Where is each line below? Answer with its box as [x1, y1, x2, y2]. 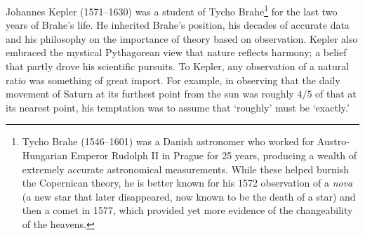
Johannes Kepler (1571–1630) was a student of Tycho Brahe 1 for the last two [6, 2, 338, 18]
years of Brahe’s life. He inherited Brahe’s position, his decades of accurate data [6, 18, 350, 32]
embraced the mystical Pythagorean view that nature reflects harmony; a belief [6, 45, 347, 60]
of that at [315, 86, 357, 101]
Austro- [317, 134, 350, 149]
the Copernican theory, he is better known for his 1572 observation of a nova [22, 175, 353, 190]
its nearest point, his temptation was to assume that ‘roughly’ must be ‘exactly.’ [6, 100, 350, 114]
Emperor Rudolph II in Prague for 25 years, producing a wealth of [70, 148, 357, 162]
